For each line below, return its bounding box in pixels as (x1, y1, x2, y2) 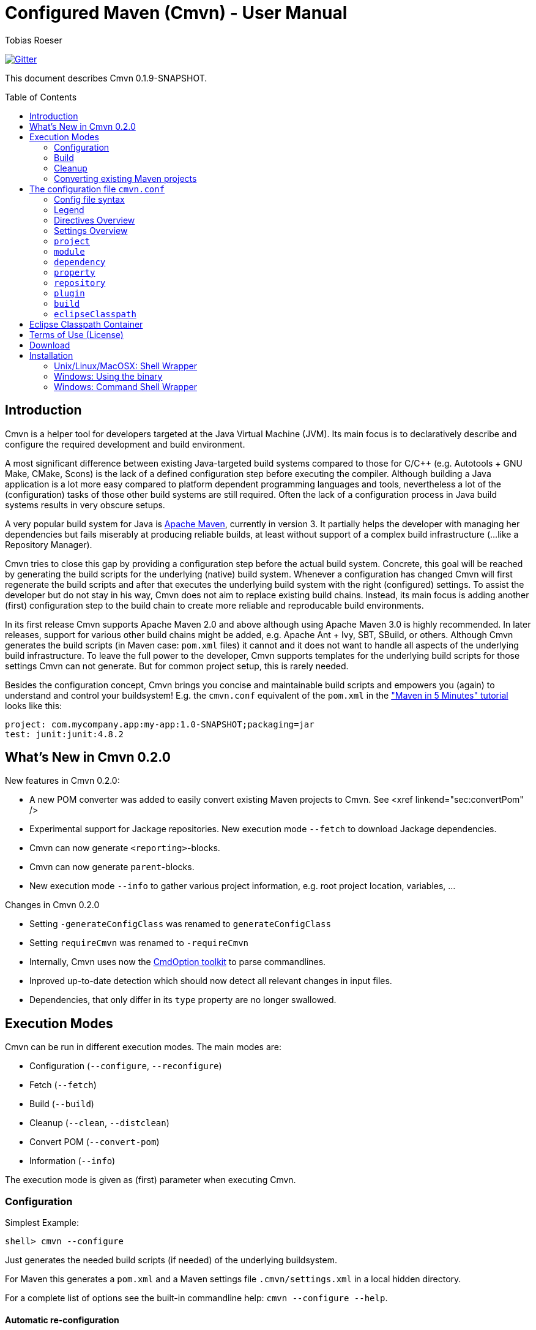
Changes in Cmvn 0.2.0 (5, 900, 100, 911)
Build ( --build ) (29, 1099, 94, 1110)
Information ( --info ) (29, 1155, 116, 1167)
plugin (54, 288, 85, 298)
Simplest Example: (5, 1217, 80, 1228)
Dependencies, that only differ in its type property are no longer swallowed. (29, 994, 337, 1005)
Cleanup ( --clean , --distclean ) (29, 1118, 169, 1129)
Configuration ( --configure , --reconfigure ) (29, 1061, 222, 1072)
